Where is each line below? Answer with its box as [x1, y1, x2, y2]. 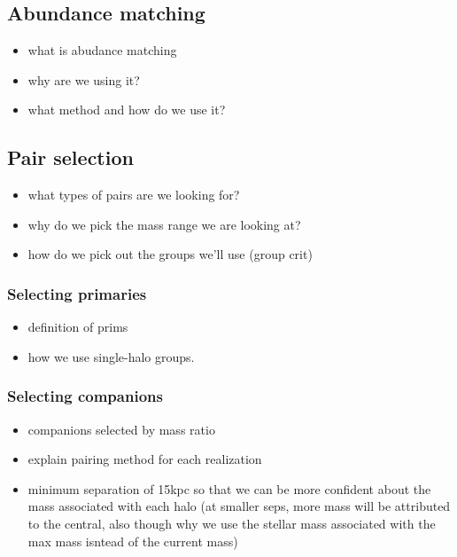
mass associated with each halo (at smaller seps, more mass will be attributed [27, 497, 451, 515]
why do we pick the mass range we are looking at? [27, 215, 301, 233]
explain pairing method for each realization [27, 450, 262, 468]
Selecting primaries [7, 282, 147, 304]
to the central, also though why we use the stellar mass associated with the [27, 514, 436, 532]
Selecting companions [7, 385, 163, 407]
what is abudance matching [27, 41, 177, 59]
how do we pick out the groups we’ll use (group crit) [27, 245, 313, 263]
